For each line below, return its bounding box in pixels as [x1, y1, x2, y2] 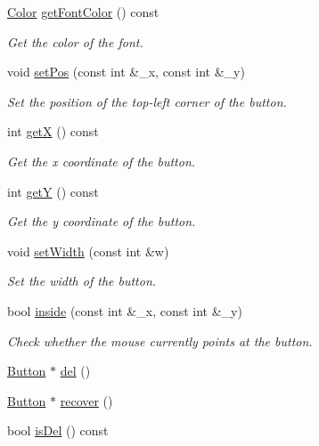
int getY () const [7, 182, 99, 200]
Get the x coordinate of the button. [7, 151, 196, 170]
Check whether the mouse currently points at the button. [7, 331, 313, 350]
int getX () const [7, 122, 99, 141]
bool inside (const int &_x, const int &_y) [7, 301, 242, 320]
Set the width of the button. [7, 272, 157, 290]
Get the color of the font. [7, 32, 143, 51]
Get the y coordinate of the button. [7, 212, 196, 231]
